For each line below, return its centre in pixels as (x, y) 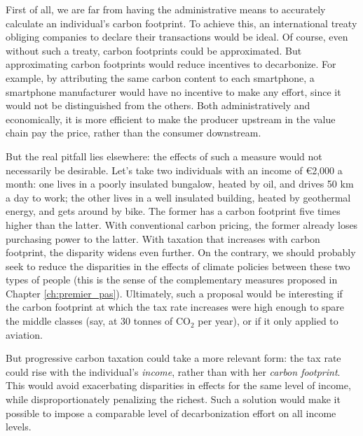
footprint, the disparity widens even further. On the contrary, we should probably (181, 252)
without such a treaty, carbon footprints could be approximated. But (154, 50)
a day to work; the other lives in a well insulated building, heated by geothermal (178, 197)
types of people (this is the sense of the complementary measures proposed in (172, 280)
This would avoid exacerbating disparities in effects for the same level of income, (178, 385)
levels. (19, 427)
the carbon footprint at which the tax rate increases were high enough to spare (175, 307)
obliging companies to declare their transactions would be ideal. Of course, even (177, 37)
